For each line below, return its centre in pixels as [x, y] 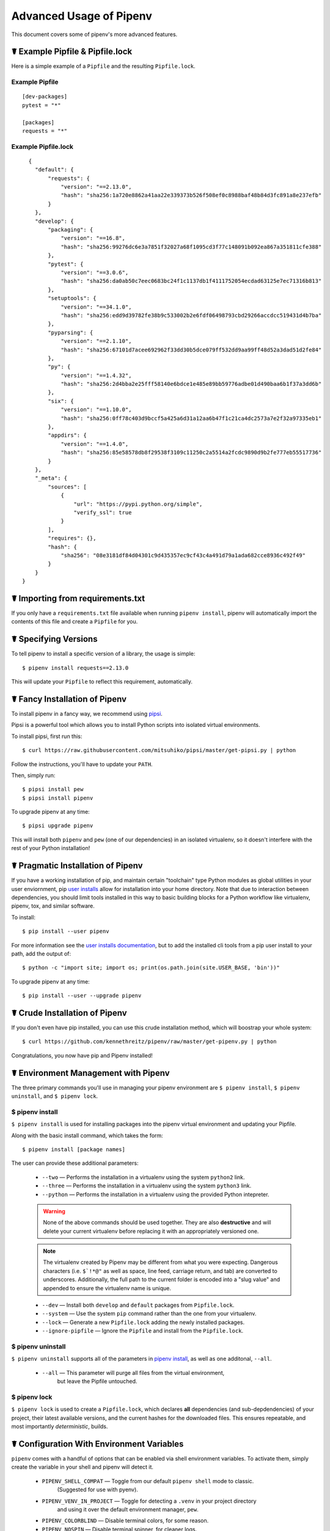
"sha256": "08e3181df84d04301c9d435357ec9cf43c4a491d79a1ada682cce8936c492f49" [183, 555]
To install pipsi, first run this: [47, 736]
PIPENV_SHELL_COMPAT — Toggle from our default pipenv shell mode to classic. [148, 1481]
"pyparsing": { [71, 333]
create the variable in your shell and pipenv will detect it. [82, 1467]
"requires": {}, [72, 538]
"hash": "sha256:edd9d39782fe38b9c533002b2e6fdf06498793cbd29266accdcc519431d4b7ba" [191, 315]
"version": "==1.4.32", [96, 375]
